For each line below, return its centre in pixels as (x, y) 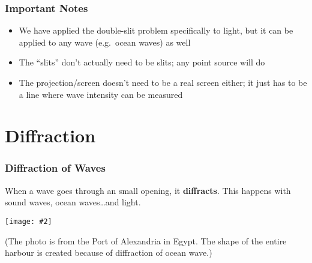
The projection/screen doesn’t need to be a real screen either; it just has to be (163, 82)
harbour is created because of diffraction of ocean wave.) (109, 252)
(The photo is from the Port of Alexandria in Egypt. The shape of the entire (146, 240)
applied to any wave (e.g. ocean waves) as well (105, 42)
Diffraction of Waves (55, 168)
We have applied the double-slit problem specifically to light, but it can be (156, 30)
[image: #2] (28, 221)
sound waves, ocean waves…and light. (73, 202)
